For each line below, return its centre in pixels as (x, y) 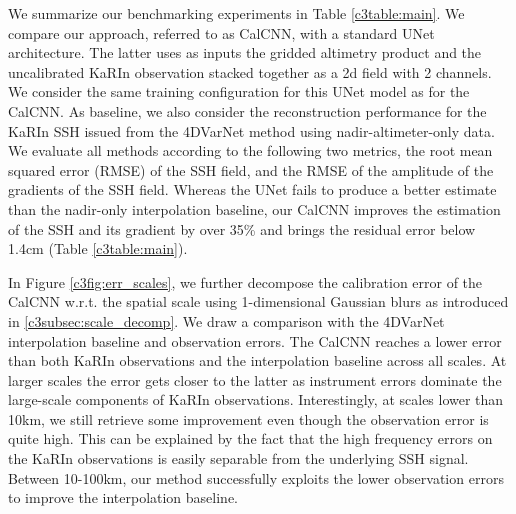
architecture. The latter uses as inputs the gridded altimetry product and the (245, 52)
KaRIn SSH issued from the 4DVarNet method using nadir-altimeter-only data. (251, 130)
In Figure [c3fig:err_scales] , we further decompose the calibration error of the (245, 281)
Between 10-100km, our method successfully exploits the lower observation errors (256, 477)
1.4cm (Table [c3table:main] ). (98, 248)
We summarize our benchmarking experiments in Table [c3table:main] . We (236, 13)
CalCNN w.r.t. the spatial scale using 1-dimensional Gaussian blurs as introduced (258, 301)
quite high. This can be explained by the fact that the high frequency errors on (250, 438)
